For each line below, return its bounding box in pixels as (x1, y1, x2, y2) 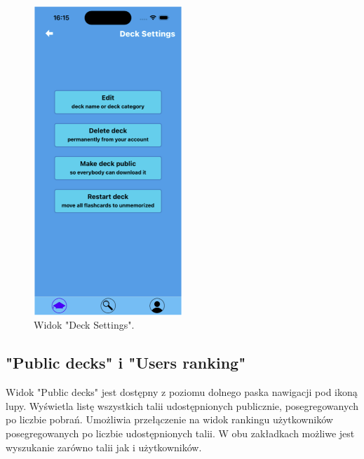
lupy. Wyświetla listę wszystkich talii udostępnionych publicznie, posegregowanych (6, 398, 358, 413)
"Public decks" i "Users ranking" (6, 352, 246, 374)
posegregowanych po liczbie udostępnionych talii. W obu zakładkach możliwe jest (6, 426, 355, 440)
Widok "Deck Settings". (34, 317, 135, 332)
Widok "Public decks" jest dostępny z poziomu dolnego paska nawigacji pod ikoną (6, 385, 358, 399)
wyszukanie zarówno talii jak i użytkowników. (6, 439, 202, 454)
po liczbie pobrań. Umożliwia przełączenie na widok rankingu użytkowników (6, 412, 333, 427)
